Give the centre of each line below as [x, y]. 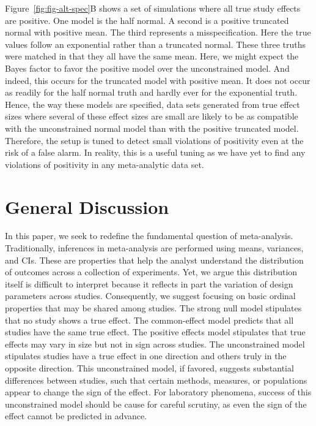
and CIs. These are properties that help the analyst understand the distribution [154, 260]
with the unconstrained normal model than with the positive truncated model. [152, 128]
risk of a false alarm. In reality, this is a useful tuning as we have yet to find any [155, 152]
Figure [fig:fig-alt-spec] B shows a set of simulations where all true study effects [153, 8]
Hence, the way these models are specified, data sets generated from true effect [152, 104]
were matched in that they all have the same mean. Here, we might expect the [152, 56]
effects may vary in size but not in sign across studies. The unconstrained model [155, 344]
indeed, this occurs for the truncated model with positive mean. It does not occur [158, 80]
